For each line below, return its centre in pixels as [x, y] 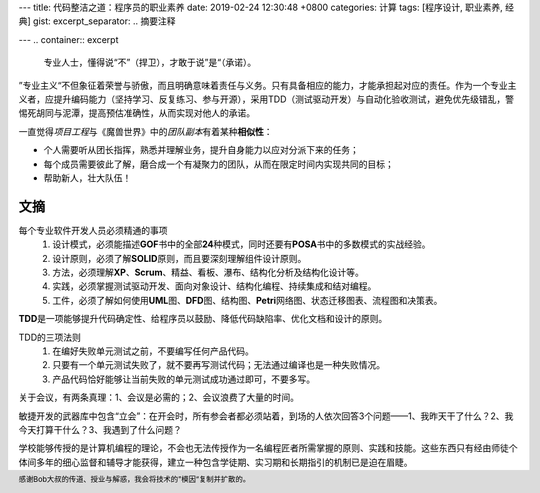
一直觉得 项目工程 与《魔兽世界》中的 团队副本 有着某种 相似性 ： [145, 131]
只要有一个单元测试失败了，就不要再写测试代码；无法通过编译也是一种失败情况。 [218, 365]
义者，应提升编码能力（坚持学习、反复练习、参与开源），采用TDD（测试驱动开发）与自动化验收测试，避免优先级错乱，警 [266, 99]
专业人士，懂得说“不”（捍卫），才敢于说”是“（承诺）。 [150, 62]
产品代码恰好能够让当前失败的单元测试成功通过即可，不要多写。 [183, 379]
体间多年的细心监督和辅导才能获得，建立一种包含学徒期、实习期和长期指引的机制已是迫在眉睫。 [215, 462]
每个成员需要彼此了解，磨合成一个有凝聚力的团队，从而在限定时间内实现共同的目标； [218, 164]
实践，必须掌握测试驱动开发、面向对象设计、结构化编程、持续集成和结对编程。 [214, 286]
